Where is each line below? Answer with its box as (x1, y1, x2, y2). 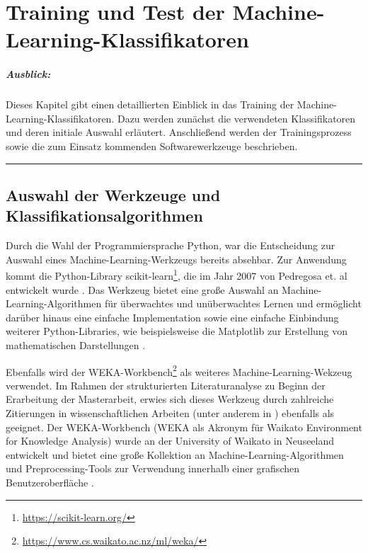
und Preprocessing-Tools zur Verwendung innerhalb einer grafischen (6, 461, 299, 476)
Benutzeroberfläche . (6, 474, 94, 489)
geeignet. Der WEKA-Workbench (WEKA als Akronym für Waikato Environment (6, 419, 362, 434)
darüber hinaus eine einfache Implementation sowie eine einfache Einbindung (6, 309, 339, 324)
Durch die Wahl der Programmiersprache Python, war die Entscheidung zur (6, 238, 335, 253)
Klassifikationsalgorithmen (6, 205, 203, 227)
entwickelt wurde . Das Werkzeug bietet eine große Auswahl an (6, 282, 279, 297)
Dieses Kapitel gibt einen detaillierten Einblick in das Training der (6, 97, 294, 112)
